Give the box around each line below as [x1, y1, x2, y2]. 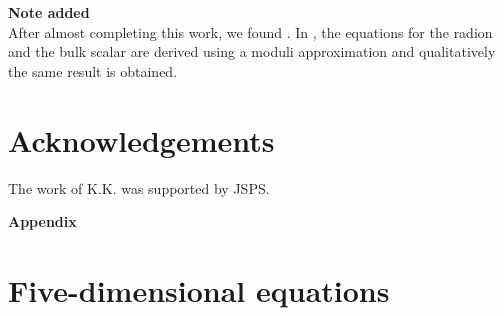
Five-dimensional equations [8, 269, 390, 310]
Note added [8, 2, 90, 22]
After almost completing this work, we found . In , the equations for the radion [8, 21, 493, 42]
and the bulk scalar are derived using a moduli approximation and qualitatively [8, 41, 496, 62]
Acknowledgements [8, 119, 275, 160]
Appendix [8, 211, 77, 232]
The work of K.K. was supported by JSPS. [8, 177, 270, 198]
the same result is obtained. [8, 60, 178, 81]
